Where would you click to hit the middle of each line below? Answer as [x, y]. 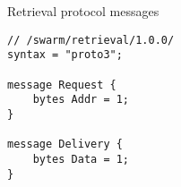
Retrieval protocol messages [83, 11]
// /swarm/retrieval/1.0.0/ [91, 40]
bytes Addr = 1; [81, 100]
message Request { [62, 85]
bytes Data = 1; [81, 159]
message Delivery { [65, 144]
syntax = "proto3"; [65, 55]
